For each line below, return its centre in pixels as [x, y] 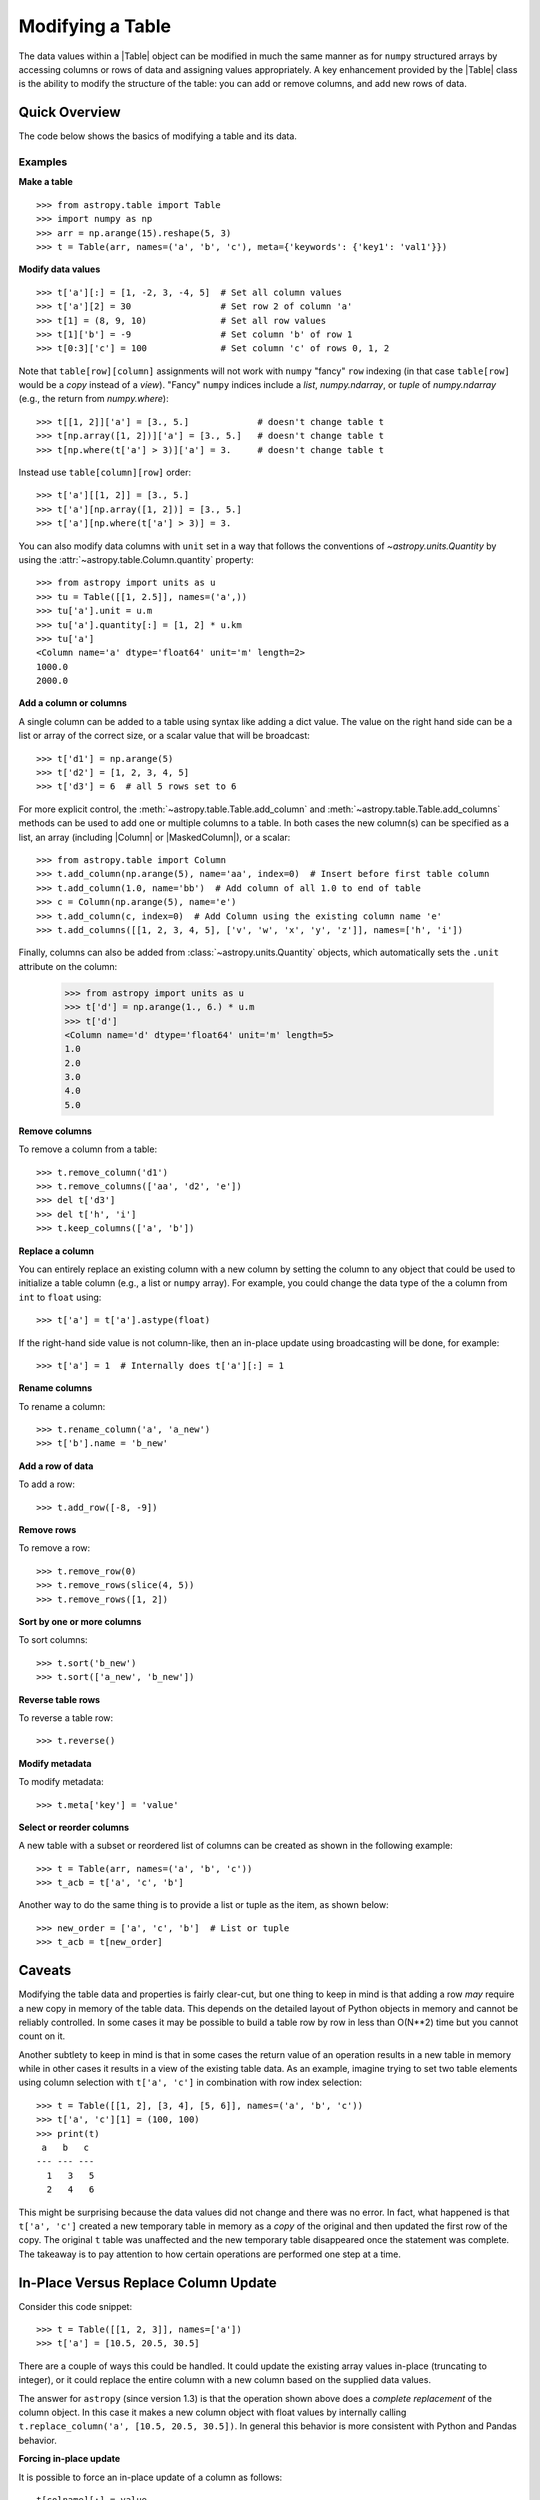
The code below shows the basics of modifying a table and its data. [157, 136]
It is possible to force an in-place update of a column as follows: [150, 2477]
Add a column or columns [72, 703]
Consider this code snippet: [75, 2306]
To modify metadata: [61, 1782]
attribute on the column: [68, 966]
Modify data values [59, 269]
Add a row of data [56, 1466]
